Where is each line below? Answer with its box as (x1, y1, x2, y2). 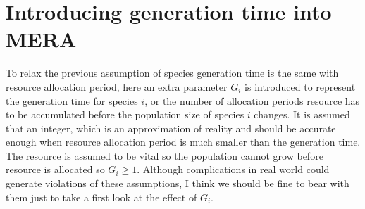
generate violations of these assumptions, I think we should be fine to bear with (6, 176, 349, 191)
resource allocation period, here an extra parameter (6, 79, 228, 94)
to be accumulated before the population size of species (6, 107, 245, 122)
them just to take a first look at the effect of (6, 189, 197, 204)
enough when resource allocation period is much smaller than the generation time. (6, 134, 361, 149)
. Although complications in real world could (137, 162, 330, 177)
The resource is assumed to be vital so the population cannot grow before (6, 148, 323, 163)
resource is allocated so (6, 162, 105, 177)
